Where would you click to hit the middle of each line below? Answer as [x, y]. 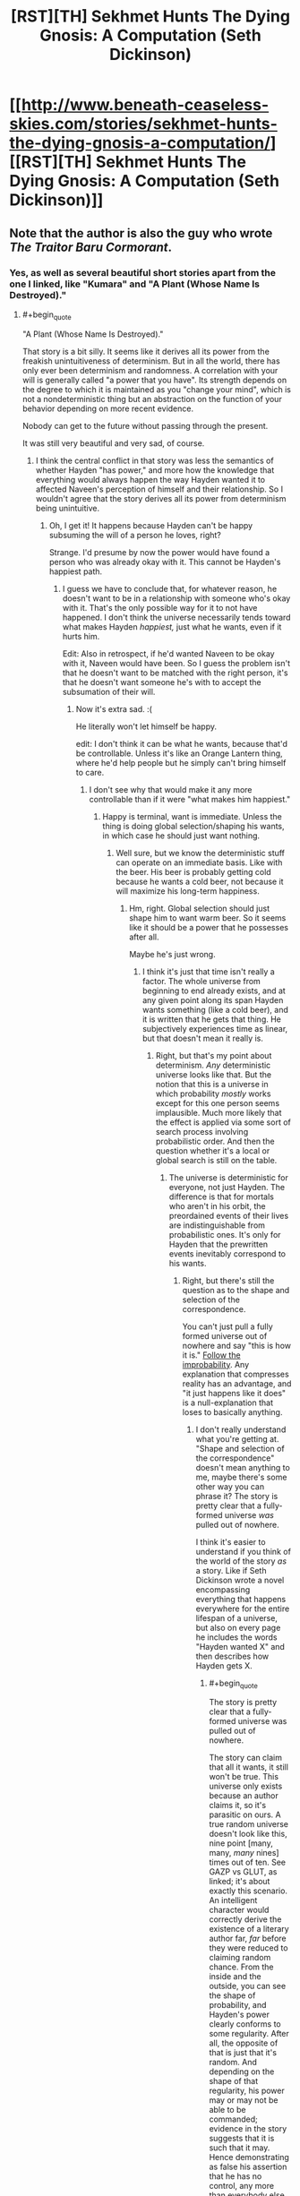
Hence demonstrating [249, 2157]
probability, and [238, 2005]
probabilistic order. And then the [215, 1141]
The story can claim [245, 1758]
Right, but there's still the [228, 1280]
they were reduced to [249, 1948]
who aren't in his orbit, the [217, 1205]
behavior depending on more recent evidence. [108, 408]
